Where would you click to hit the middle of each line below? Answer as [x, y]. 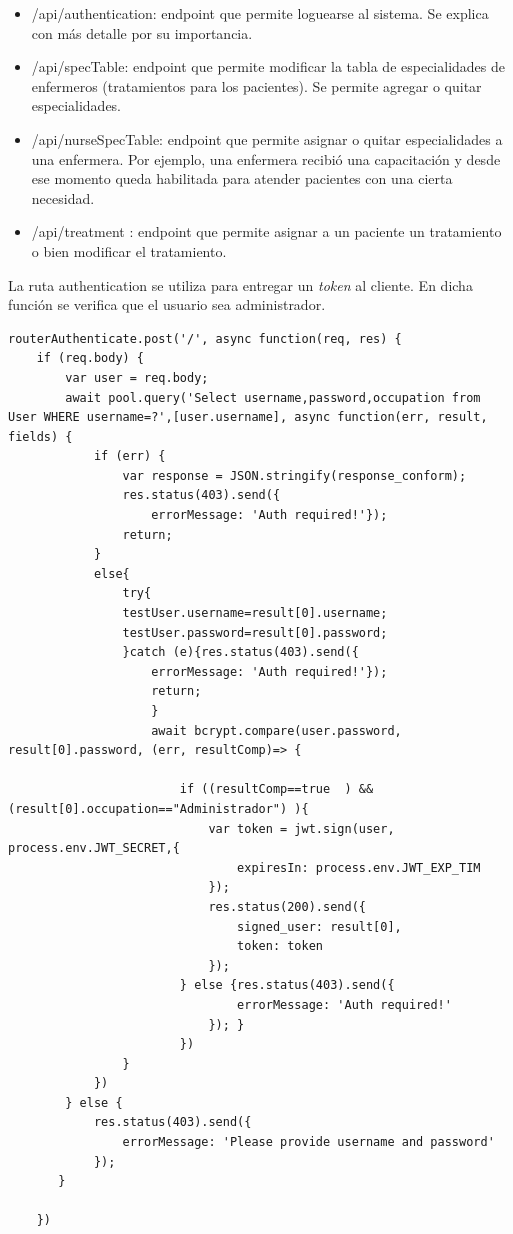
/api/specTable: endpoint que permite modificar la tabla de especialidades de [268, 66]
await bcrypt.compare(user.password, [276, 730]
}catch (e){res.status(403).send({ [240, 652]
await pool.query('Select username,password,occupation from [273, 397]
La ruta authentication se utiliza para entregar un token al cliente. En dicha [240, 284]
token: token [280, 946]
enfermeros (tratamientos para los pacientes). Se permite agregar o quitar [256, 85]
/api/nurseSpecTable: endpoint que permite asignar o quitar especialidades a [267, 138]
